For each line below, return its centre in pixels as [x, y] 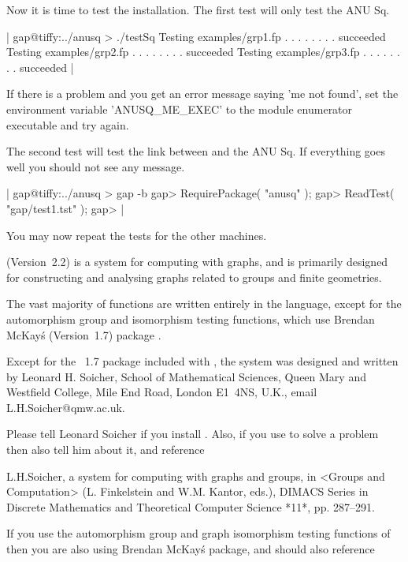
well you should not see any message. [96, 166]
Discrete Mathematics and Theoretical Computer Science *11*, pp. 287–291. [191, 506]
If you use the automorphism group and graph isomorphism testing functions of [198, 533]
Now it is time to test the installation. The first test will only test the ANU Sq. [198, 9]
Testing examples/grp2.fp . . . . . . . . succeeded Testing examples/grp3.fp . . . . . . [203, 52]
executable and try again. [68, 124]
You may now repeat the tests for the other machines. [137, 235]
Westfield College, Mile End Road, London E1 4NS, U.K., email [162, 392]
